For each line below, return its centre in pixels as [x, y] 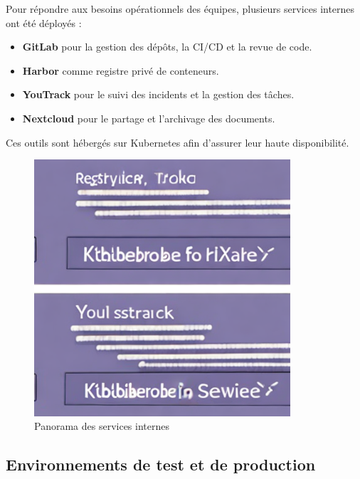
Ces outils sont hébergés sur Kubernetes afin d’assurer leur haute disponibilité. [178, 142]
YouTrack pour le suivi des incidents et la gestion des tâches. [158, 94]
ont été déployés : [44, 22]
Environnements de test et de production [161, 464]
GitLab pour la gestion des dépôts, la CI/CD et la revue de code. [167, 47]
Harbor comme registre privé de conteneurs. [121, 70]
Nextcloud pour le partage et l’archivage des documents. [149, 118]
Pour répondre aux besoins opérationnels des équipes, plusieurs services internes [180, 9]
